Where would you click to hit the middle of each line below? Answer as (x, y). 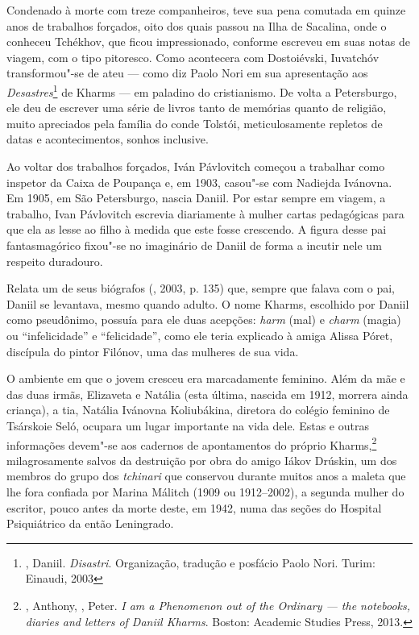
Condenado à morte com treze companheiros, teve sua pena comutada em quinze (206, 10)
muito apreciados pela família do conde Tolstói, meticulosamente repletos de (195, 123)
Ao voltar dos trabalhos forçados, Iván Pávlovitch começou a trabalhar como (196, 166)
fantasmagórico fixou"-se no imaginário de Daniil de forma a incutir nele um (194, 245)
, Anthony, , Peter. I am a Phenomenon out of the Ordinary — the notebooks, (218, 605)
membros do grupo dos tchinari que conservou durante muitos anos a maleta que (206, 476)
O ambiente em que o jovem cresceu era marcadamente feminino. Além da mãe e (206, 378)
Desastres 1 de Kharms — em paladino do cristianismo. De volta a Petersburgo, (202, 90)
